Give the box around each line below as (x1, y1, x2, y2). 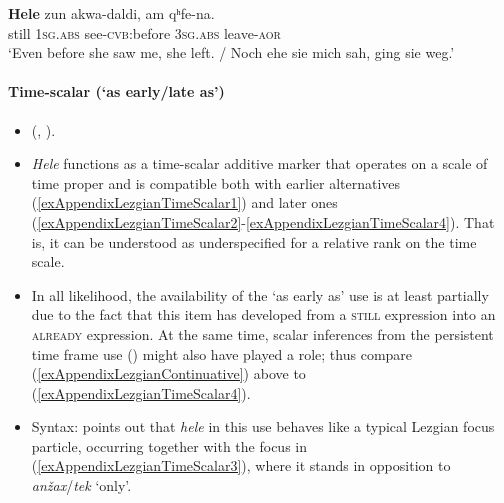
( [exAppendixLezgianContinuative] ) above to (31, 363, 306, 384)
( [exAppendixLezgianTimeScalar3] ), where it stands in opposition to (31, 455, 451, 476)
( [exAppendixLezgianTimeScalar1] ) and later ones (31, 192, 338, 213)
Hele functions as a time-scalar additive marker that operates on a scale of (31, 153, 488, 174)
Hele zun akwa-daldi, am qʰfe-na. (8, 3, 215, 23)
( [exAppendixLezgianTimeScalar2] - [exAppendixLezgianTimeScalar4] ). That (31, 211, 495, 232)
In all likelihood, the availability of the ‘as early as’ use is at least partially (31, 284, 489, 305)
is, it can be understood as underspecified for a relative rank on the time (31, 231, 477, 252)
